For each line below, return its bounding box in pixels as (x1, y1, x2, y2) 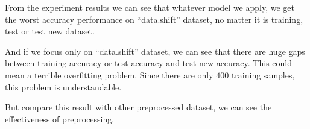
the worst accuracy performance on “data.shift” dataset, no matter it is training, (5, 13, 303, 25)
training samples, (231, 68, 295, 81)
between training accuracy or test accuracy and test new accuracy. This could (5, 57, 292, 69)
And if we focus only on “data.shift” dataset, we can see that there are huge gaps (5, 45, 305, 57)
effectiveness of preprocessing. (5, 112, 115, 125)
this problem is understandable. (5, 80, 122, 93)
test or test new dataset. (5, 25, 95, 37)
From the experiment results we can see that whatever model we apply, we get (5, 1, 295, 13)
